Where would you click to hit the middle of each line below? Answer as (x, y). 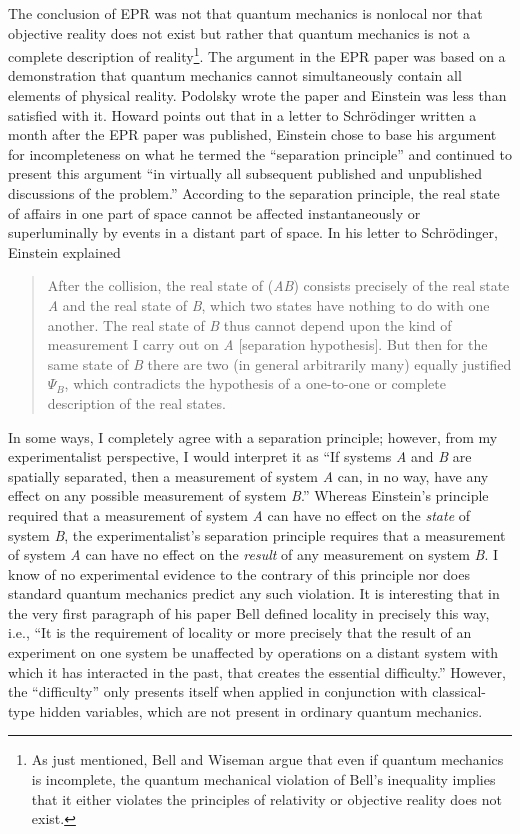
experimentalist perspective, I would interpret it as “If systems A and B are (240, 456)
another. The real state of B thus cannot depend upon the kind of (249, 324)
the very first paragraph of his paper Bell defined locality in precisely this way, (249, 612)
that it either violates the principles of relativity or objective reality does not (267, 798)
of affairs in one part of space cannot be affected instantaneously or (214, 212)
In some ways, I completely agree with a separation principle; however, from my (253, 436)
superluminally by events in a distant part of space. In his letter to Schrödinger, (253, 232)
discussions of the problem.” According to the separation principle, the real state (254, 193)
